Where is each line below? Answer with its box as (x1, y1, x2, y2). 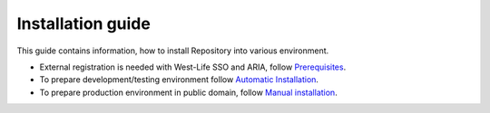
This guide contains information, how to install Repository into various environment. (16, 45, 329, 56)
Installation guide (16, 14, 152, 33)
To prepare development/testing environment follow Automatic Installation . (39, 74, 319, 85)
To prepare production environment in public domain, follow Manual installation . (39, 87, 338, 98)
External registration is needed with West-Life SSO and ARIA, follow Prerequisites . (39, 61, 347, 72)
